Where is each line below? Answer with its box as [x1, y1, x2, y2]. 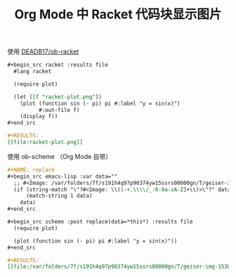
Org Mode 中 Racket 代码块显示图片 [14, 6, 222, 22]
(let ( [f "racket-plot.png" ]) [13, 93, 102, 101]
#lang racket [13, 68, 52, 75]
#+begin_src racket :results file [7, 61, 109, 69]
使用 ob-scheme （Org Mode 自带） [7, 152, 112, 160]
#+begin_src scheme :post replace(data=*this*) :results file [7, 219, 193, 226]
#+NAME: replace [7, 166, 55, 173]
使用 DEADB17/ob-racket [7, 47, 79, 56]
